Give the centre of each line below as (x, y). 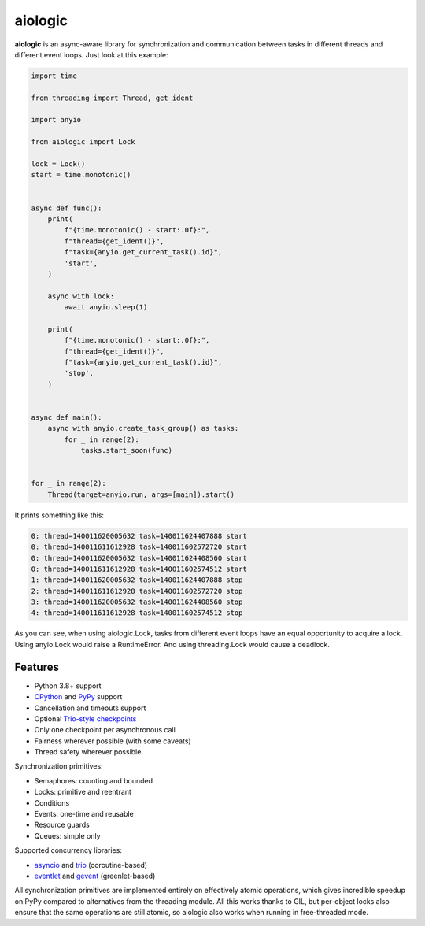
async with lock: (81, 296)
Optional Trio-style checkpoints (85, 719)
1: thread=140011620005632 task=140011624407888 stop (137, 580)
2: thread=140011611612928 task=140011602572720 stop (137, 591)
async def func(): (67, 208)
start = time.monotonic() (81, 175)
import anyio (56, 120)
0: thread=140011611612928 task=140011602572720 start (139, 547)
